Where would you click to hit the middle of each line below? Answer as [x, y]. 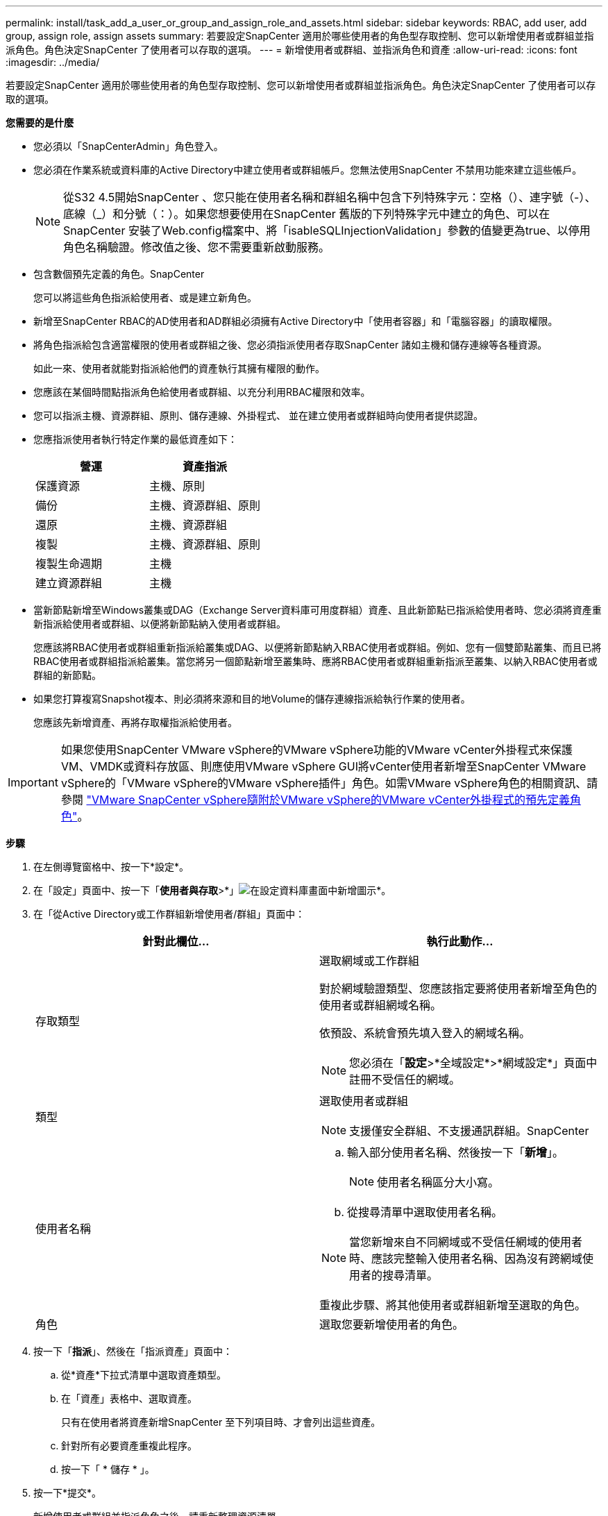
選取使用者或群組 [364, 1101]
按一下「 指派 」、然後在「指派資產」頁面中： [133, 1351]
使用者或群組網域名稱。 [381, 1005]
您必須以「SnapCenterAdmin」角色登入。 [128, 146]
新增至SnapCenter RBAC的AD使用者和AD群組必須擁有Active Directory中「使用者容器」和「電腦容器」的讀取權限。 [296, 321]
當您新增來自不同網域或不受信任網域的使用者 [466, 1242]
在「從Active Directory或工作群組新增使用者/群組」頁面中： [169, 914]
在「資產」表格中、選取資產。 [129, 1398]
